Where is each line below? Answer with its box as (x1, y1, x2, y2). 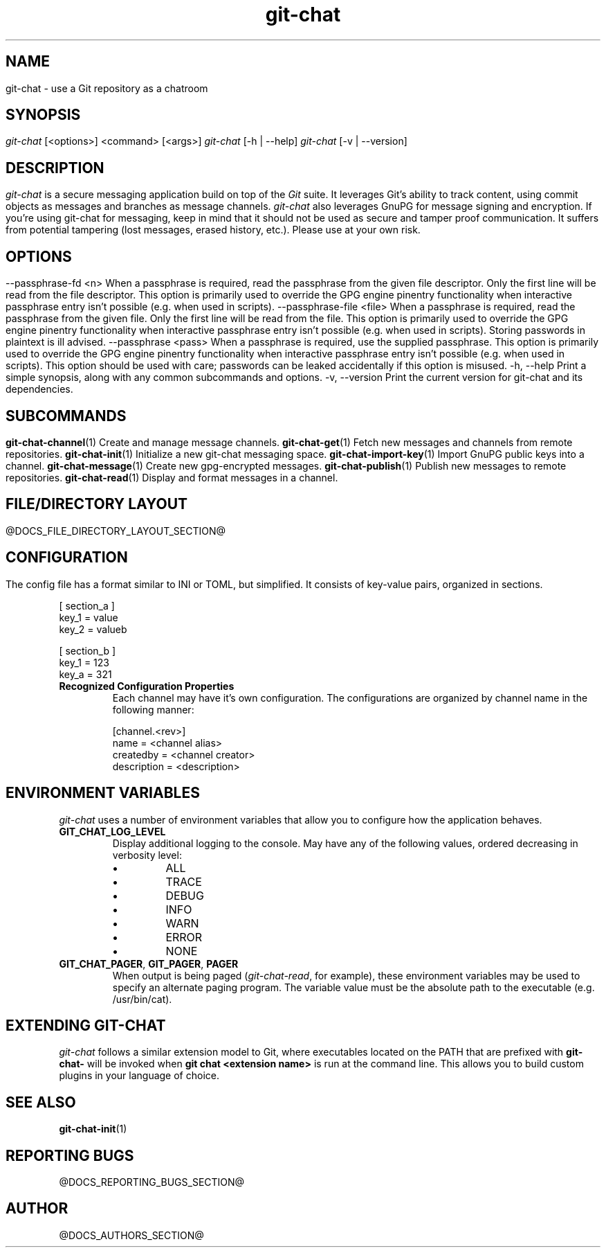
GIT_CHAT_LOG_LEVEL (59, 825, 166, 837)
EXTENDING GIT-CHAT (6, 1016, 166, 1034)
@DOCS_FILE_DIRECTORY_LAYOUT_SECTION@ (6, 524, 226, 537)
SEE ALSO (6, 1093, 76, 1111)
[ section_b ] (59, 644, 116, 657)
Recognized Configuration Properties (59, 679, 235, 692)
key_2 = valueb (59, 623, 127, 635)
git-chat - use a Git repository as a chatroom (6, 82, 208, 94)
